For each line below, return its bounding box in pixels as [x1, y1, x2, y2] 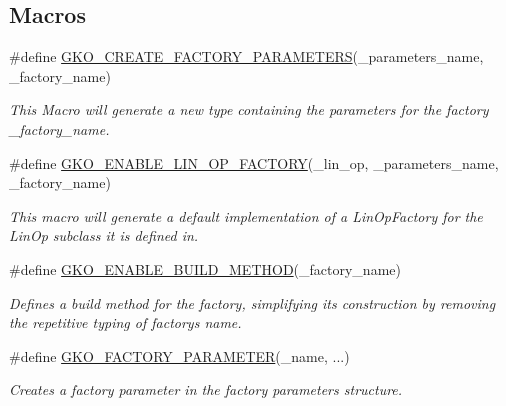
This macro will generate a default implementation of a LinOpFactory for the [9, 205, 483, 226]
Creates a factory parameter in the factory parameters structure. [9, 379, 403, 400]
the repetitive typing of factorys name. [9, 312, 242, 333]
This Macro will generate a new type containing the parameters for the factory [9, 99, 489, 120]
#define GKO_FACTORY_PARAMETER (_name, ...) [9, 345, 350, 366]
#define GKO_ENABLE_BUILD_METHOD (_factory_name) [9, 258, 401, 279]
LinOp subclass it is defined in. [9, 225, 199, 246]
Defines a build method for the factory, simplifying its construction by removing [9, 292, 496, 313]
